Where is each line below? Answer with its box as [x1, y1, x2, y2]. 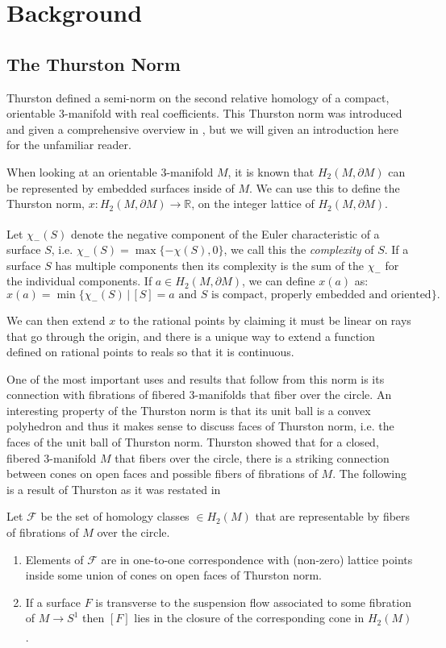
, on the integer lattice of [191, 195, 315, 212]
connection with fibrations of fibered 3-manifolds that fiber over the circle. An [6, 386, 392, 403]
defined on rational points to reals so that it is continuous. [6, 343, 294, 360]
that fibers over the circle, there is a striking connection [115, 449, 390, 466]
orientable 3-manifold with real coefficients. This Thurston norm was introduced [6, 105, 402, 122]
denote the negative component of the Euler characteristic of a [70, 225, 380, 242]
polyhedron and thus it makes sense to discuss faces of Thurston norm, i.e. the [6, 417, 394, 434]
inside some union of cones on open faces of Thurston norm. [25, 567, 322, 584]
